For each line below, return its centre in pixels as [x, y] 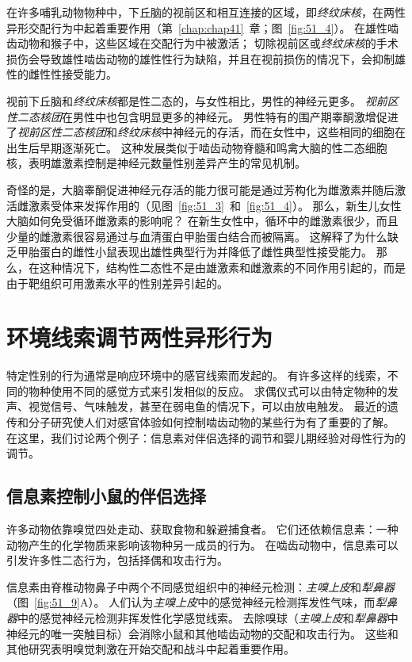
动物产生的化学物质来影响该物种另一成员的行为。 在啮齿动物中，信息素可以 [202, 544]
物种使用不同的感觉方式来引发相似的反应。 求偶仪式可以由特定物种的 [208, 390]
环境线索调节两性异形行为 [140, 337]
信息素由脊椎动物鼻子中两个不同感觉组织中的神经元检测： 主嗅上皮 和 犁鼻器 [200, 586]
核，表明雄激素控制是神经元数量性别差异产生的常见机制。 [156, 163]
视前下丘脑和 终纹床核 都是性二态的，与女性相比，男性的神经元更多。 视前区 [202, 100]
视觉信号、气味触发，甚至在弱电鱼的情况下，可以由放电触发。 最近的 [208, 406]
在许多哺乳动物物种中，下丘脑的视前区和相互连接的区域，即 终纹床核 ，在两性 [206, 12]
